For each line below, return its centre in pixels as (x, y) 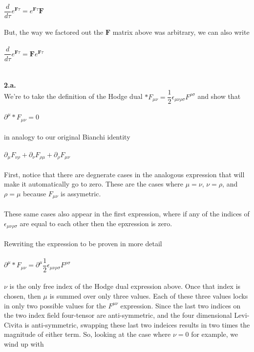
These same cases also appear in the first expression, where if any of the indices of (127, 213)
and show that (219, 96)
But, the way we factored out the (54, 32)
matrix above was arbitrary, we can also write (181, 32)
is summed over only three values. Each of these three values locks (149, 296)
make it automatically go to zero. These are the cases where (94, 184)
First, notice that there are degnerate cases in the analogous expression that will (124, 174)
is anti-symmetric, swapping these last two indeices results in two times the (137, 324)
